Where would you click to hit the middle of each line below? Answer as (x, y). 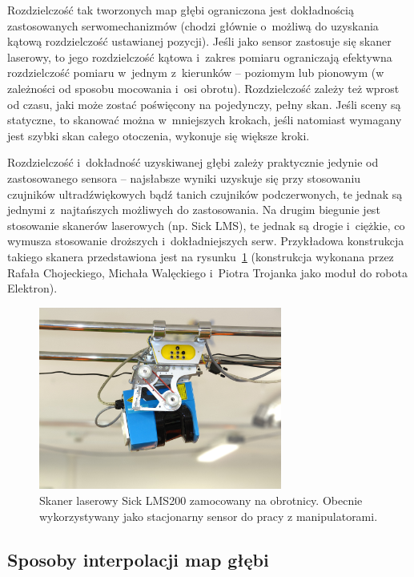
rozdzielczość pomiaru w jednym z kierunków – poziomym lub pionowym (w (196, 73)
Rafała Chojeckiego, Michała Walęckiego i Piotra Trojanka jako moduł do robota (207, 272)
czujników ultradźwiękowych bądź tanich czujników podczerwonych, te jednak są (205, 194)
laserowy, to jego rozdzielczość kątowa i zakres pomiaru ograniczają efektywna (200, 56)
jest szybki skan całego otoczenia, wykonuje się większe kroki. (159, 135)
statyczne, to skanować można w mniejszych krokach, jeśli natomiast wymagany (205, 120)
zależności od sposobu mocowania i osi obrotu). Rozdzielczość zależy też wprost (203, 88)
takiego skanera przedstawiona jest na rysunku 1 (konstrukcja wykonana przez (201, 256)
